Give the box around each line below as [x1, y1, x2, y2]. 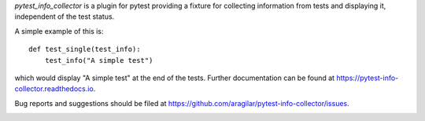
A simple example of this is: [14, 26, 104, 35]
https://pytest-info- [335, 73, 399, 82]
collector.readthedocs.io [14, 84, 94, 93]
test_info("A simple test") [44, 56, 153, 64]
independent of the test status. [14, 12, 115, 21]
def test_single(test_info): [28, 45, 141, 54]
